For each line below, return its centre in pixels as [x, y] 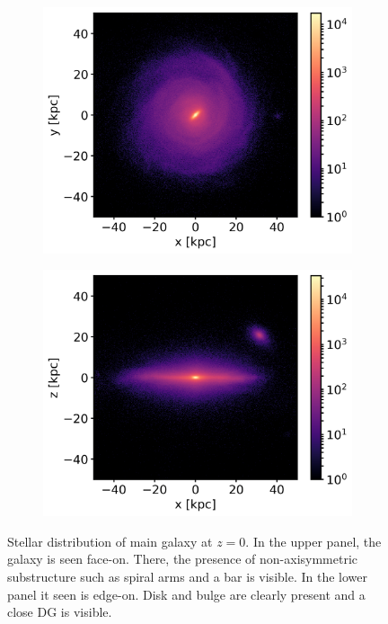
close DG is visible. [60, 612]
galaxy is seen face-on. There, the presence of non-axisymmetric [183, 559]
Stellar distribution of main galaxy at [110, 541]
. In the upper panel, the [313, 541]
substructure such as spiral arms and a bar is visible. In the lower [188, 576]
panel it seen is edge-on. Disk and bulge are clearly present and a [186, 594]
